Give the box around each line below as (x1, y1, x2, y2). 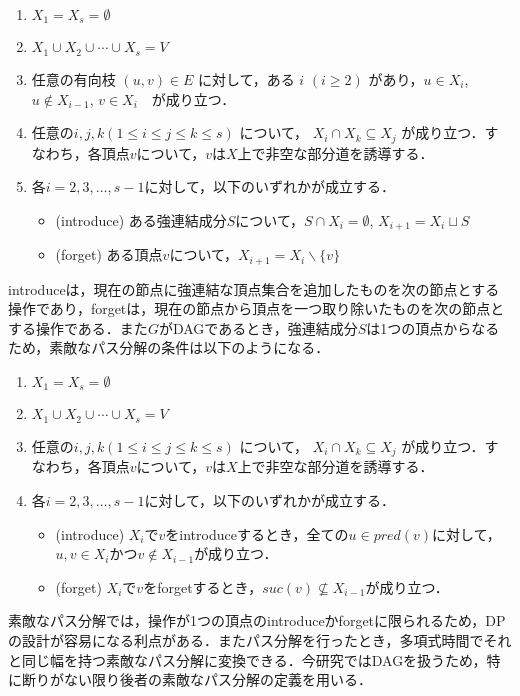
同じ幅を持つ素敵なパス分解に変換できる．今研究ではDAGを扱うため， (21, 649, 487, 670)
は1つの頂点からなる (366, 317, 500, 338)
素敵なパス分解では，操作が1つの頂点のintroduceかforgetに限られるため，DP (8, 610, 506, 631)
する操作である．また (8, 317, 148, 338)
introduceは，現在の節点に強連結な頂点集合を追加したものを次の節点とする (8, 278, 500, 299)
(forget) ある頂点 (55, 244, 163, 265)
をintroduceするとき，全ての (165, 523, 349, 544)
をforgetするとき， (143, 576, 263, 597)
